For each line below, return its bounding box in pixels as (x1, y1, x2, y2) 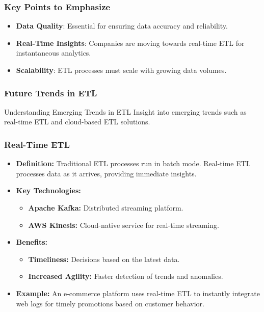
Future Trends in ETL (4, 86, 97, 99)
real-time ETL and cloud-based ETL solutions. (4, 116, 150, 127)
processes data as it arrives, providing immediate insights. (16, 168, 197, 178)
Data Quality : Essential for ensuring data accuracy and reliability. (16, 20, 228, 31)
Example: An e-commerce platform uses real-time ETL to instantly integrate (16, 288, 260, 298)
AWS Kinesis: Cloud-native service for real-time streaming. (28, 219, 219, 230)
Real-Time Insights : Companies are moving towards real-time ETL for (16, 37, 245, 48)
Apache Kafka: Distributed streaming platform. (28, 202, 183, 213)
